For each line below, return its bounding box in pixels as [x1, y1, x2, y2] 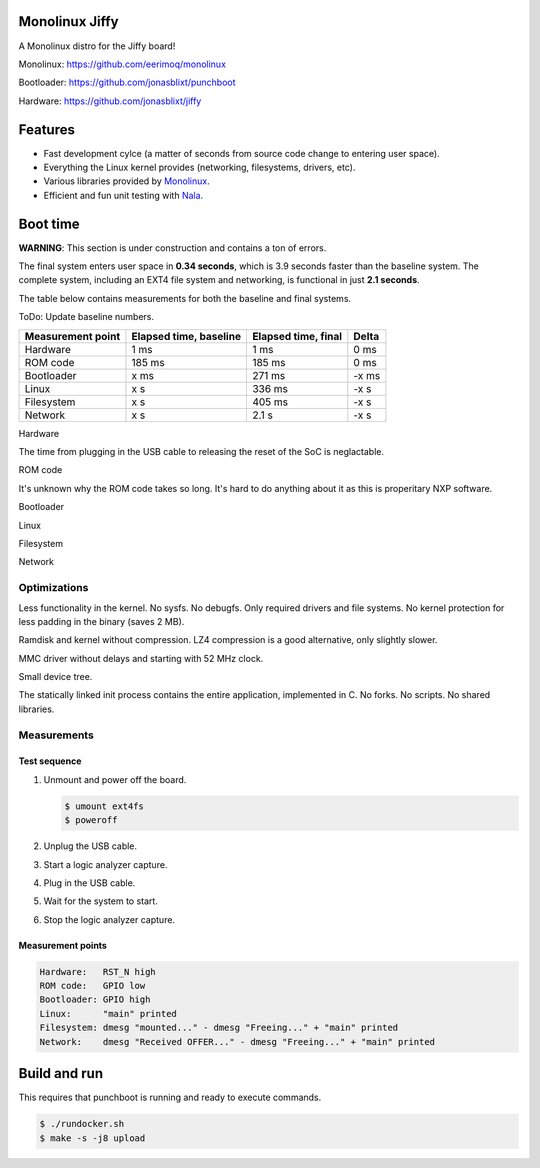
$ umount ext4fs [64, 800, 145, 812]
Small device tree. [18, 671, 93, 683]
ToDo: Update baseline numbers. [18, 311, 155, 323]
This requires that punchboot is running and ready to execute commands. [18, 1091, 322, 1104]
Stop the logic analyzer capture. [43, 913, 175, 925]
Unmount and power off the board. [43, 773, 187, 785]
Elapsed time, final [251, 329, 343, 343]
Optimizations [18, 581, 89, 595]
